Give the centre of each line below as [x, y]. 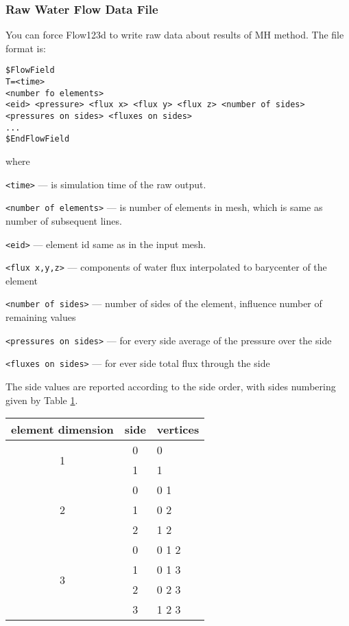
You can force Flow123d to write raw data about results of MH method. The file [175, 35]
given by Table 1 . [42, 400]
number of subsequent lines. [64, 220]
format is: [26, 48]
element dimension [62, 429]
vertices [178, 429]
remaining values [41, 317]
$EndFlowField [38, 139]
